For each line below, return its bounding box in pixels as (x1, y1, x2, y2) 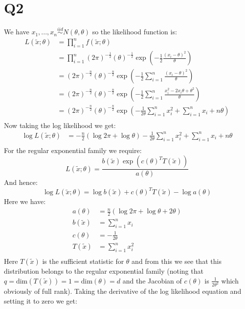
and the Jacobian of (122, 275, 182, 285)
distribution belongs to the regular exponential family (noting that (4, 265, 203, 276)
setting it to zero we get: (4, 296, 77, 306)
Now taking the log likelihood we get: (4, 120, 116, 130)
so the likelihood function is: (92, 26, 177, 37)
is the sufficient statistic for (42, 256, 124, 266)
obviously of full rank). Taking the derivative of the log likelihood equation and (4, 286, 242, 296)
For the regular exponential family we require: (4, 145, 142, 155)
